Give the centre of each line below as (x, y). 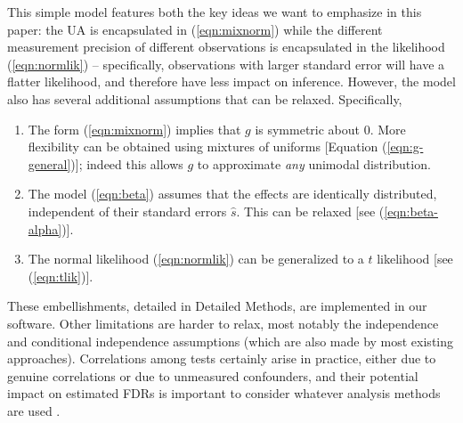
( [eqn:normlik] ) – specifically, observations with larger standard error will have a (226, 64)
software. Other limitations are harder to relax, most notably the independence (223, 323)
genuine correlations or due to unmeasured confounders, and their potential (213, 375)
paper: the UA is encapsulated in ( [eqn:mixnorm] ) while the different (195, 29)
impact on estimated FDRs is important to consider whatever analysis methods (224, 393)
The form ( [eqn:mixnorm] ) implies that (134, 129)
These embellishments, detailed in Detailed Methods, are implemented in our (217, 306)
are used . (34, 410)
